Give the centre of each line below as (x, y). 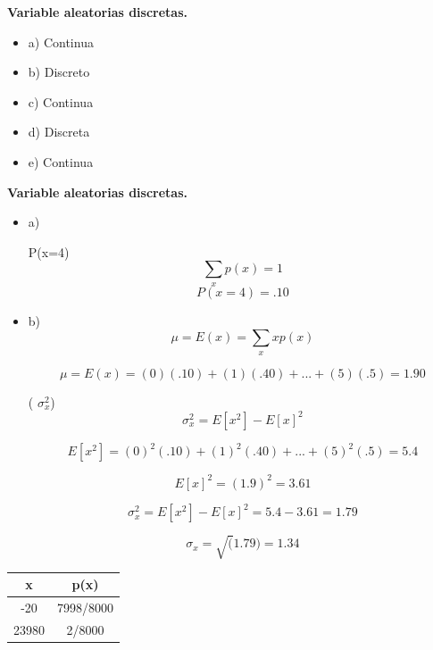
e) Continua (61, 161)
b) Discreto (59, 72)
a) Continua (61, 42)
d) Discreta (59, 132)
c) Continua (61, 101)
